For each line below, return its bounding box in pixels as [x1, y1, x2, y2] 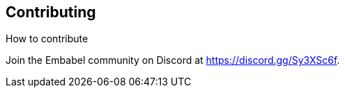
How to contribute [6, 33, 89, 45]
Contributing [6, 3, 96, 21]
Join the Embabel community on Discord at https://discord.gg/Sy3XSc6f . [6, 54, 340, 67]
